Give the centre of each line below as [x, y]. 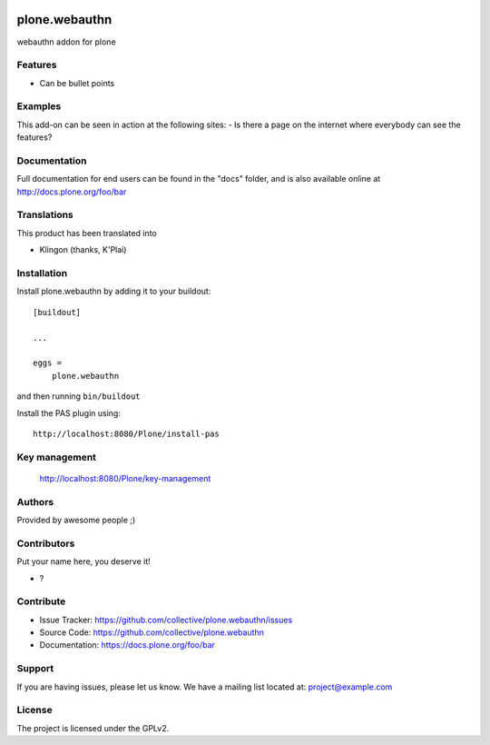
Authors [35, 502]
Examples [39, 106]
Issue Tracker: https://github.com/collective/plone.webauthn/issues [166, 620]
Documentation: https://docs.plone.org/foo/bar [127, 645]
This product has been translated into [87, 233]
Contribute [41, 601]
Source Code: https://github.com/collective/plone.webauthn [152, 632]
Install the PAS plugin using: [69, 412]
